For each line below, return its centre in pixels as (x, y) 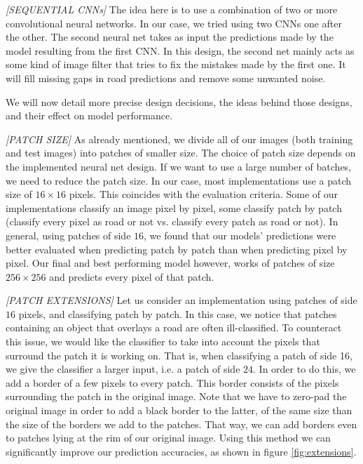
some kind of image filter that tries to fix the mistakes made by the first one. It (176, 64)
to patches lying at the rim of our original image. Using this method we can (168, 438)
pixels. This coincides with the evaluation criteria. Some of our (204, 194)
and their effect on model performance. (89, 115)
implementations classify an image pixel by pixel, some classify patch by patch (174, 207)
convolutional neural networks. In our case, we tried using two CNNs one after (174, 23)
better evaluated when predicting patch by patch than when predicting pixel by (177, 249)
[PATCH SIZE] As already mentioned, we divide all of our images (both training (179, 139)
